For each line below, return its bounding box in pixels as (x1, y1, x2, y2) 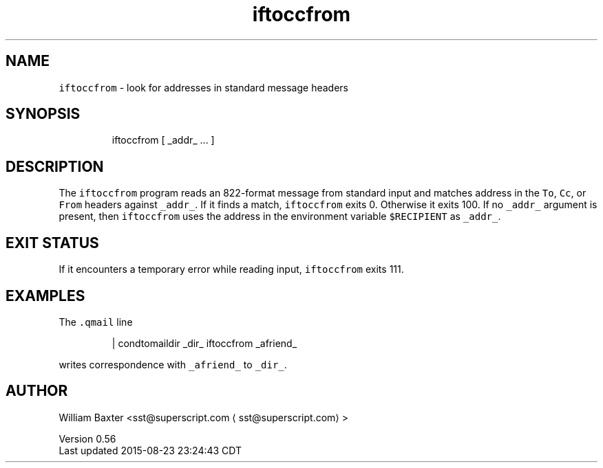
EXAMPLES (6, 287, 85, 304)
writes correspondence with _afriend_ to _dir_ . (59, 358, 287, 370)
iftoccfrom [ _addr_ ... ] (112, 134, 215, 146)
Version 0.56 (59, 432, 116, 445)
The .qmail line (59, 315, 133, 328)
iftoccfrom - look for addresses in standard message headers (59, 81, 348, 93)
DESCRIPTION (6, 157, 104, 175)
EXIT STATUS (6, 234, 99, 252)
